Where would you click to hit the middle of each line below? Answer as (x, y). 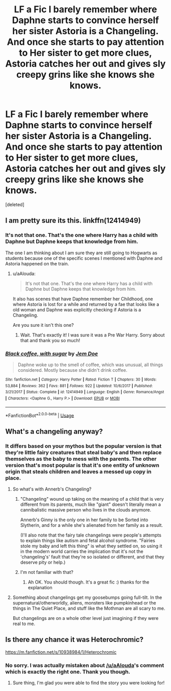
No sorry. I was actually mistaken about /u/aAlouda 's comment (85, 665)
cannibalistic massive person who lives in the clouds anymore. (86, 509)
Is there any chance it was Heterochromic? (75, 640)
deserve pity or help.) (43, 562)
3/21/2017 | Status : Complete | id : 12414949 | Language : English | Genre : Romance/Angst (85, 392)
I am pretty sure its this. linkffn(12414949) (73, 221)
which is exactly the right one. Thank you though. (68, 672)
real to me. (24, 623)
